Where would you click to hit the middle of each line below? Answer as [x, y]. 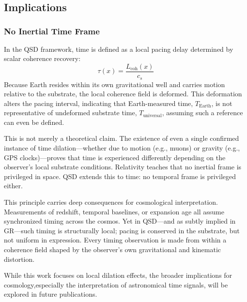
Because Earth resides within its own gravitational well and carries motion [115, 84]
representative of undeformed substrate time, [70, 113]
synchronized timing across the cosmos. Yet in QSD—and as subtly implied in [120, 221]
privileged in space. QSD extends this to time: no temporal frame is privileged [120, 176]
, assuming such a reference [202, 113]
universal [152, 115]
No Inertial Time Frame [52, 31]
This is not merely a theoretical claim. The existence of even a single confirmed [122, 138]
